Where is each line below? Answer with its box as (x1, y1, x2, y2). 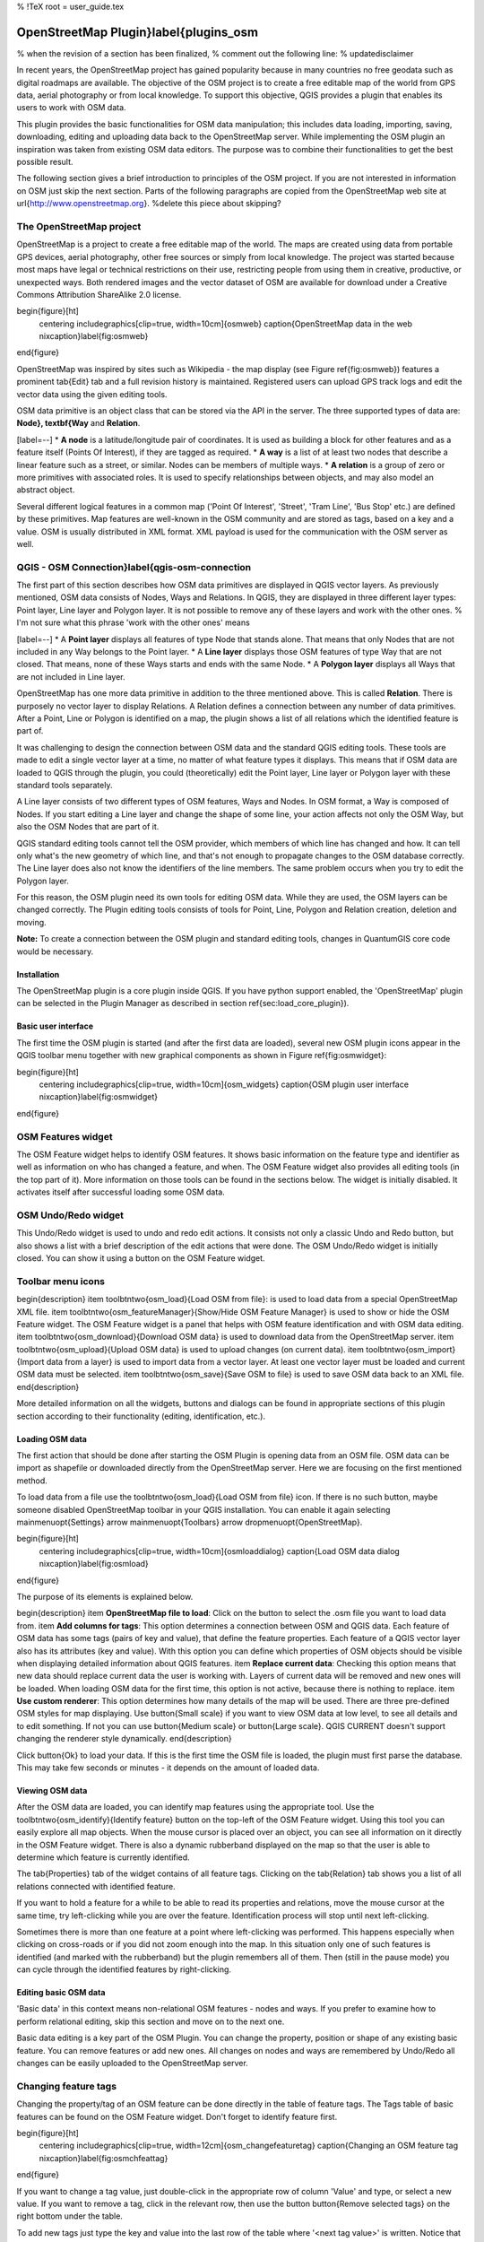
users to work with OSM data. (16, 102, 126, 113)
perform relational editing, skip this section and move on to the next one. (16, 2016, 285, 2027)
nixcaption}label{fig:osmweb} (39, 331, 149, 342)
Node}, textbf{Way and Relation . (16, 418, 141, 429)
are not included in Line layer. (16, 671, 125, 682)
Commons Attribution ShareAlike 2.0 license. (16, 289, 182, 300)
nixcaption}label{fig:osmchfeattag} (39, 2152, 169, 2163)
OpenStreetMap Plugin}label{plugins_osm (16, 24, 259, 39)
